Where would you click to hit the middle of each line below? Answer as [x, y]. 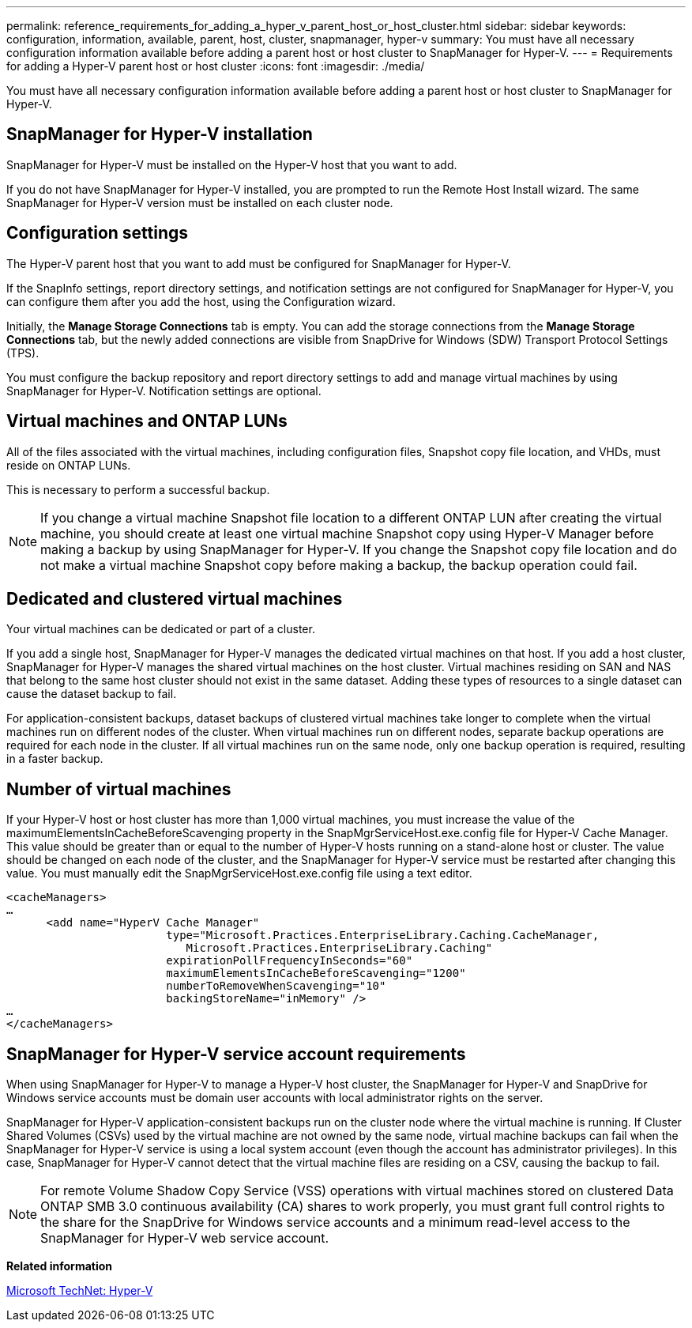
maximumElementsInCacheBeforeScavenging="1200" [316, 973]
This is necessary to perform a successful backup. [138, 489]
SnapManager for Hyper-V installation [160, 134]
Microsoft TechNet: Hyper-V [80, 1291]
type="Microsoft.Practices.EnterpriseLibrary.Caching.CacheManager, [383, 936]
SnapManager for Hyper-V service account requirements [236, 1054]
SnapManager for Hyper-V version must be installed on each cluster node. [200, 202]
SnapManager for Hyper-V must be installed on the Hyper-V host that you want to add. [232, 164]
